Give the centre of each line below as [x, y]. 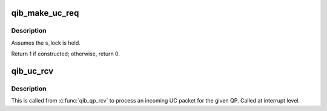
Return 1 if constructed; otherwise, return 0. [66, 54]
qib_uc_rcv [32, 71]
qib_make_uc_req [45, 13]
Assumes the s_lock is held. [46, 43]
